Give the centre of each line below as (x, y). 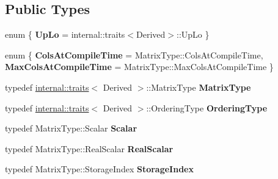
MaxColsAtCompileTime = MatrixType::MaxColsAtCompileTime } (139, 67)
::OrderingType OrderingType (207, 107)
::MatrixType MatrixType (199, 87)
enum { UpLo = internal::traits (65, 34)
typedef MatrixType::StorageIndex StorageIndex (99, 169)
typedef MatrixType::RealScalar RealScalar (89, 148)
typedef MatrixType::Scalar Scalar (71, 128)
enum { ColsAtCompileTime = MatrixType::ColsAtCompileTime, (134, 54)
